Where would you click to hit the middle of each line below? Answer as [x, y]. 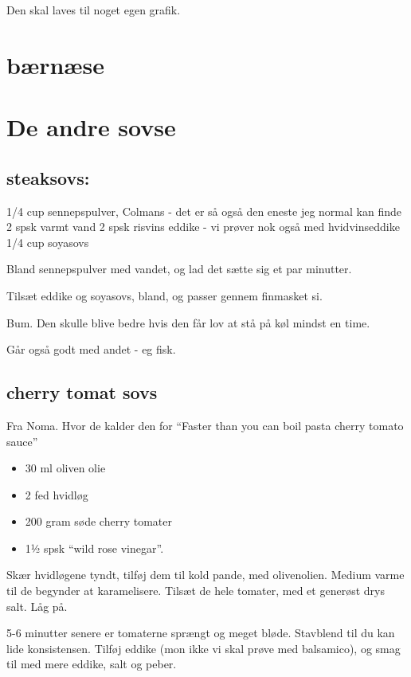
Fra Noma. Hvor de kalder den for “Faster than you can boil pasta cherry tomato [205, 425]
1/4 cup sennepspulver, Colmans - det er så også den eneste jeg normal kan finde [204, 211]
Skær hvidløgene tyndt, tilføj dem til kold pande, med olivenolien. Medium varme [205, 575]
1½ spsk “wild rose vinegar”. [94, 548]
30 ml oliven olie [65, 468]
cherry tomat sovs [82, 392]
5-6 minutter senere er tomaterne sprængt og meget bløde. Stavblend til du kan [201, 633]
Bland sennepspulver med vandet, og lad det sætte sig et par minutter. [179, 269]
